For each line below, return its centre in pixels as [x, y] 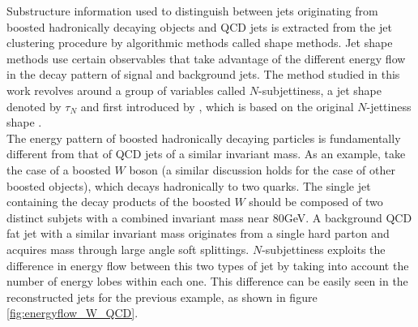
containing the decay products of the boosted [119, 202]
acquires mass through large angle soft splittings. [128, 249]
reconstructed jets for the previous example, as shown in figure [162, 297]
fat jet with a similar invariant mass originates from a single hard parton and [198, 233]
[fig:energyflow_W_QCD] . [73, 313]
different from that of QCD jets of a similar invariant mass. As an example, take [206, 154]
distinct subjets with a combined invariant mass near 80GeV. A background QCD [209, 217]
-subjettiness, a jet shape [320, 90]
